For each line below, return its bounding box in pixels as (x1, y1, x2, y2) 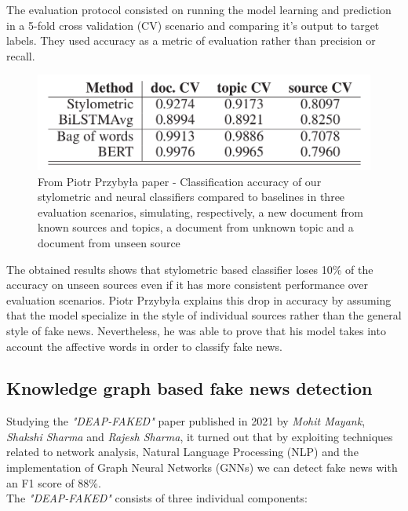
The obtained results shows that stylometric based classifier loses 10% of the (6, 261, 373, 277)
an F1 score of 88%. (6, 474, 101, 491)
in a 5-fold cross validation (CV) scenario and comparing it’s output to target (6, 16, 380, 33)
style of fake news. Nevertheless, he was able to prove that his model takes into (6, 322, 386, 338)
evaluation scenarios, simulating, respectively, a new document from (38, 203, 363, 220)
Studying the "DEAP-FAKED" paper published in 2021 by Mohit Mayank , (6, 413, 366, 429)
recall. (6, 47, 35, 64)
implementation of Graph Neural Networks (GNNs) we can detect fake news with (6, 459, 398, 476)
